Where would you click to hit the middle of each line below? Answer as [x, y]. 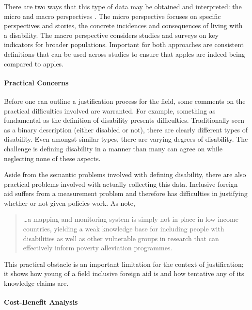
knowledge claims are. [36, 283]
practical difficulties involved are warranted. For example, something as [110, 110]
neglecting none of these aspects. [52, 158]
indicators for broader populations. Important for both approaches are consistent [124, 44]
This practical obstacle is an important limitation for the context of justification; [124, 264]
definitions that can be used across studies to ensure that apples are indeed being [125, 54]
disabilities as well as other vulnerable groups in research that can [121, 238]
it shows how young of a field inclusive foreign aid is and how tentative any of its [124, 273]
